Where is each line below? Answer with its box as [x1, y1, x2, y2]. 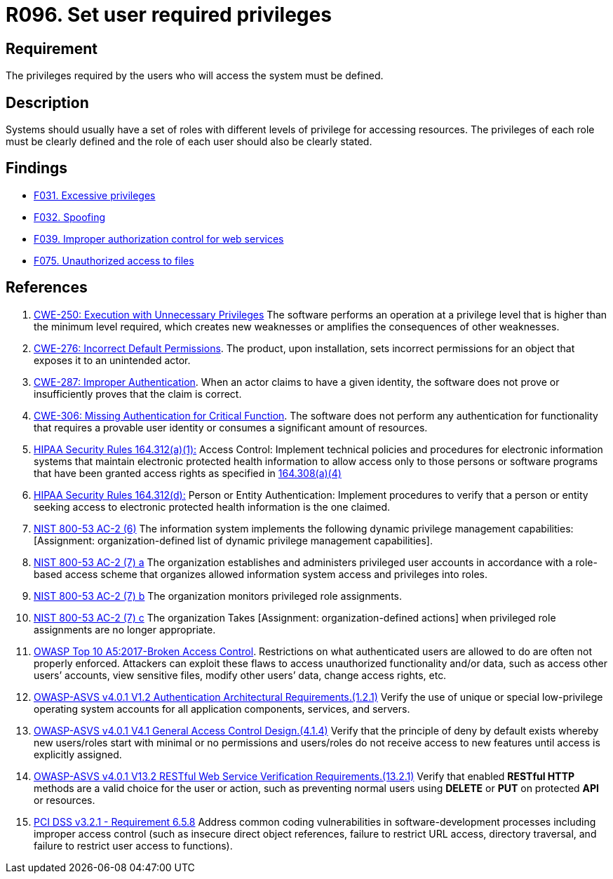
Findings [6, 159, 68, 177]
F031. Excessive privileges [34, 189, 156, 201]
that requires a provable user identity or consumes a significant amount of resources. [34, 421, 428, 434]
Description [6, 93, 89, 112]
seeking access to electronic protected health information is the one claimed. [34, 500, 391, 513]
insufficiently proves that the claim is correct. [34, 387, 242, 400]
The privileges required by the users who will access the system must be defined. [6, 69, 384, 82]
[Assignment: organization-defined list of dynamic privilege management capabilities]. [34, 534, 433, 546]
